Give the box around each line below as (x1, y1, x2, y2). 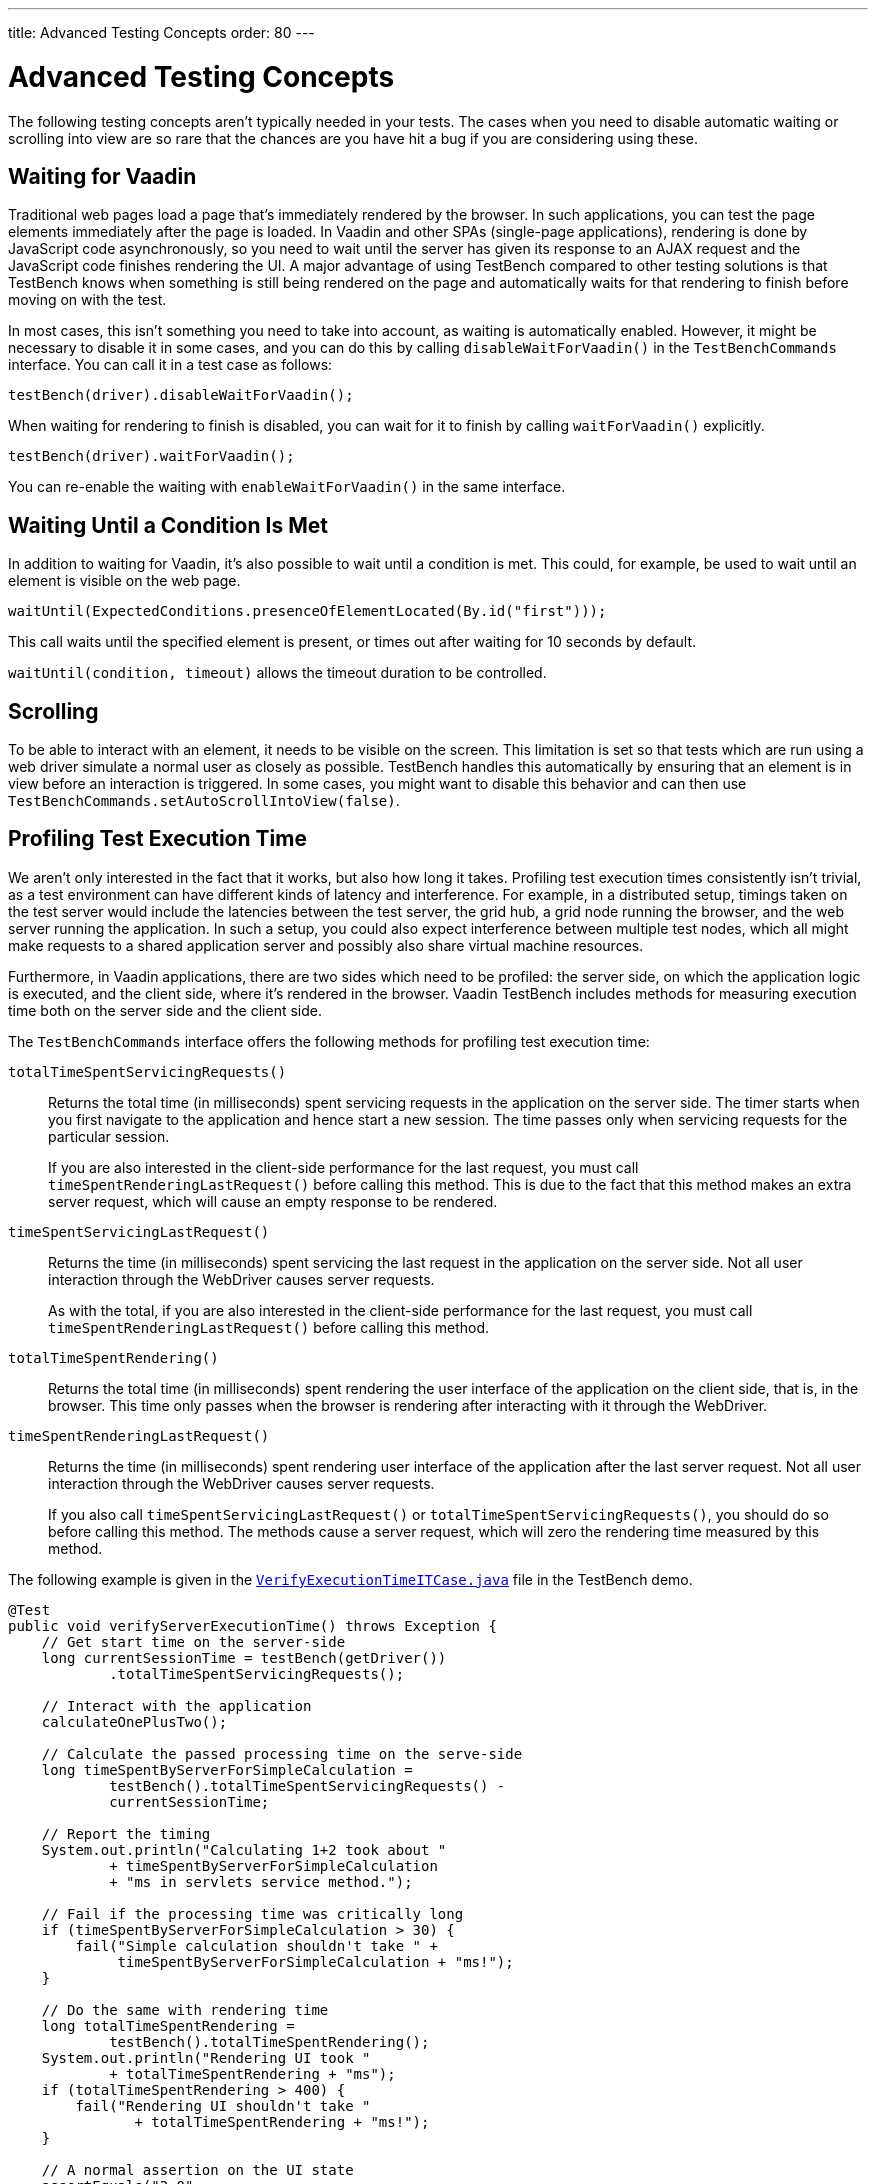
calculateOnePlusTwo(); (41, 1713, 228, 1730)
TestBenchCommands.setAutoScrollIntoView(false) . (8, 792, 400, 810)
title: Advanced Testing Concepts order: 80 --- (8, 24, 315, 41)
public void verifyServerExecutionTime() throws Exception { (8, 1617, 497, 1634)
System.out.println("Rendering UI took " (41, 2049, 371, 2066)
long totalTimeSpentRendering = (41, 2017, 295, 2034)
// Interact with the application (41, 1697, 312, 1714)
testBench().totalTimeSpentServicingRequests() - (109, 1777, 506, 1794)
